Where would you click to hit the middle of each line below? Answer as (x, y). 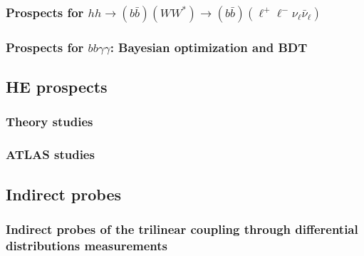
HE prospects (57, 87)
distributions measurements (87, 245)
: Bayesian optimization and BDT (209, 47)
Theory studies (50, 122)
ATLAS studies (50, 154)
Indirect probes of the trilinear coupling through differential (182, 229)
